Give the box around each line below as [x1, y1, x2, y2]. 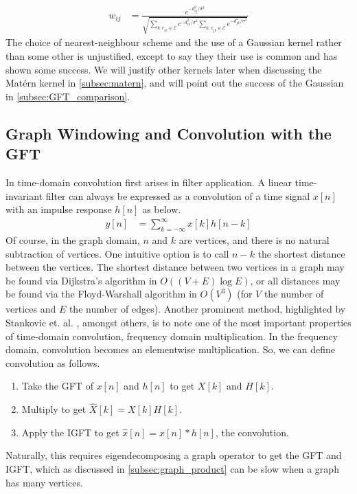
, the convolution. [215, 425, 289, 439]
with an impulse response [5, 202, 112, 216]
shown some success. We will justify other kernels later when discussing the [5, 62, 322, 76]
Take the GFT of [21, 379, 93, 393]
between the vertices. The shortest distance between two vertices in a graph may [5, 260, 345, 274]
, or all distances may [250, 273, 341, 287]
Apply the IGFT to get [21, 425, 119, 439]
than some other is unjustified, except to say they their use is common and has [5, 49, 338, 63]
